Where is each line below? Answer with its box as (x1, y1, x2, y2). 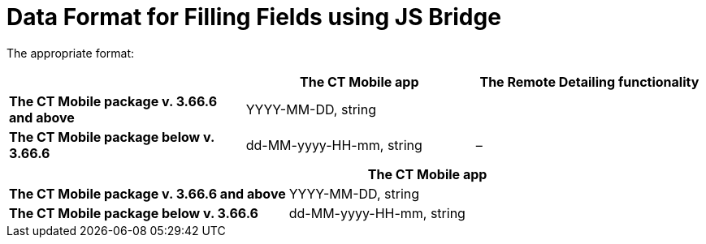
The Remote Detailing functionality (479, 73, 700, 90)
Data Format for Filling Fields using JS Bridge (6, 3, 501, 31)
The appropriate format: (6, 45, 135, 60)
